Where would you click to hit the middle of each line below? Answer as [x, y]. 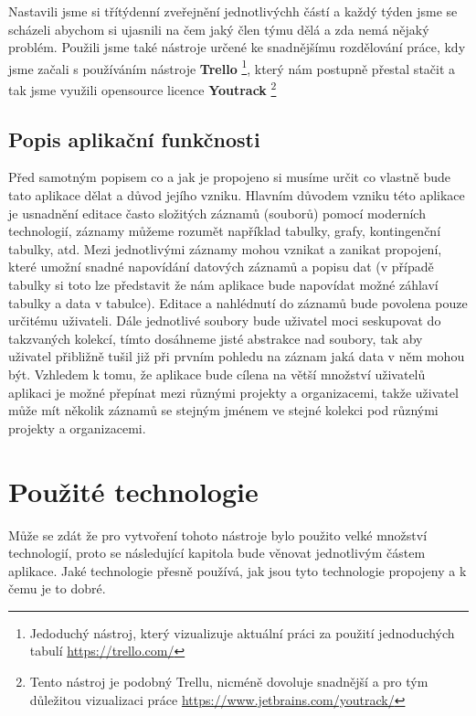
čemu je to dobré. [57, 588]
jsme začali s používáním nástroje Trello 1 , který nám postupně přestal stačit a [232, 67]
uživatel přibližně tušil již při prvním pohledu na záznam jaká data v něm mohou [237, 356]
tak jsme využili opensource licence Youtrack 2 [143, 88]
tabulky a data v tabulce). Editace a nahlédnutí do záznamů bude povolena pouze [238, 302]
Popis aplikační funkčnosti [134, 139]
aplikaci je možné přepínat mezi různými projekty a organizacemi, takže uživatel [233, 392]
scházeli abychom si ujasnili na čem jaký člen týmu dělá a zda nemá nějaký [219, 29]
